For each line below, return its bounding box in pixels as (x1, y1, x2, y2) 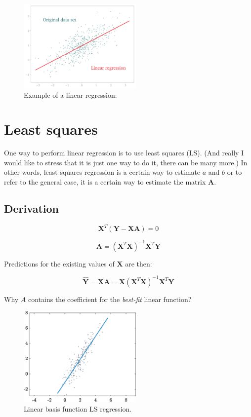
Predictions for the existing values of (4, 258, 115, 268)
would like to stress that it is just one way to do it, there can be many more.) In (4, 157, 248, 167)
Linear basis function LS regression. (24, 403, 132, 414)
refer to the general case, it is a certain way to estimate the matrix (4, 176, 206, 187)
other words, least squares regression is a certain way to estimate (4, 167, 201, 177)
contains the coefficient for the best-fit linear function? (28, 294, 192, 304)
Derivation (4, 200, 59, 216)
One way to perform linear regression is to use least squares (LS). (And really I (4, 148, 244, 158)
